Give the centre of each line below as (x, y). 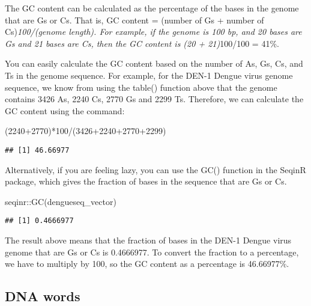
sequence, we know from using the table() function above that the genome (141, 87)
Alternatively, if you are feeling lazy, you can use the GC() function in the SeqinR (155, 169)
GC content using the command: (65, 110)
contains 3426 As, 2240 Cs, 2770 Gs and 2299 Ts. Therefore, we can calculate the (154, 99)
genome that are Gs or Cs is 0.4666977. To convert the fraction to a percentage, (152, 252)
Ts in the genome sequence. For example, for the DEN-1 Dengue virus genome (149, 75)
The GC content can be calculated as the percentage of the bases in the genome (152, 8)
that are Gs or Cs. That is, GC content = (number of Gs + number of (134, 20)
